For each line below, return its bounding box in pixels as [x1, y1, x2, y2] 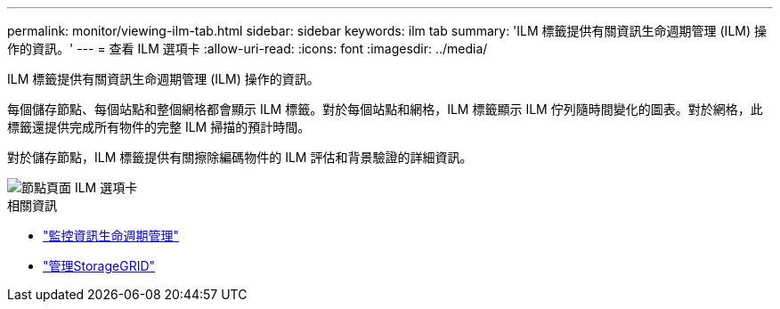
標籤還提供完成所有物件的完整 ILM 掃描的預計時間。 [7, 119, 311, 134]
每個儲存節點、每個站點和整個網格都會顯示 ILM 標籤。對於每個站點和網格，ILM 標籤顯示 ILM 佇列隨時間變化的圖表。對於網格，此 [7, 102, 763, 117]
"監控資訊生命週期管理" [43, 228, 180, 243]
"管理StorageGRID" [43, 258, 156, 273]
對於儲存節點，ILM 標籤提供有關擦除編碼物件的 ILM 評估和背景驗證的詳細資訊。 [7, 150, 473, 165]
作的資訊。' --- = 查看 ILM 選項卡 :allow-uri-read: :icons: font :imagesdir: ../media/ [7, 41, 488, 56]
